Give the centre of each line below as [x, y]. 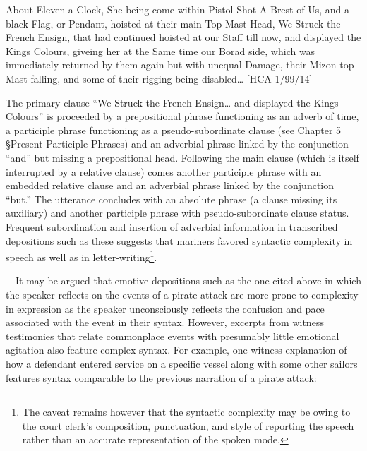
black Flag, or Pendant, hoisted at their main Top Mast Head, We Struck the [173, 23]
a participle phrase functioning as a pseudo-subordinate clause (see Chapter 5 [174, 130]
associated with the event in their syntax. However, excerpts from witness [165, 322]
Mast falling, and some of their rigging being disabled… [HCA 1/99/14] [159, 78]
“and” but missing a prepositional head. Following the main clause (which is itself [182, 157]
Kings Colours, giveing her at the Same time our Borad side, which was [161, 50]
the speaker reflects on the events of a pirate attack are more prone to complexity [182, 294]
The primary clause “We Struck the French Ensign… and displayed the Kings [172, 102]
